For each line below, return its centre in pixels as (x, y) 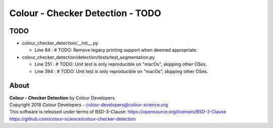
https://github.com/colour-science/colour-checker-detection (73, 119)
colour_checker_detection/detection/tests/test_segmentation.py (88, 57)
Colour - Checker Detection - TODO (85, 13)
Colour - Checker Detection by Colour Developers (62, 98)
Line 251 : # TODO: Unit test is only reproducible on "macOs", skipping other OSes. (121, 64)
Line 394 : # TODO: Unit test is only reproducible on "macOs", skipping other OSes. (121, 71)
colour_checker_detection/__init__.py (60, 43)
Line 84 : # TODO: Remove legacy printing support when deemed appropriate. (116, 50)
